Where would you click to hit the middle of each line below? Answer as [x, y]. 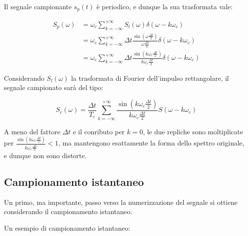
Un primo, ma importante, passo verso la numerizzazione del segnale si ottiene [121, 202]
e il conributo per [99, 131]
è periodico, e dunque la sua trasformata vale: [165, 6]
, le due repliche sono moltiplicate [193, 131]
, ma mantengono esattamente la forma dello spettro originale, [151, 143]
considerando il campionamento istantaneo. [68, 211]
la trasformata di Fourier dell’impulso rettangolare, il [150, 78]
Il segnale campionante [38, 6]
